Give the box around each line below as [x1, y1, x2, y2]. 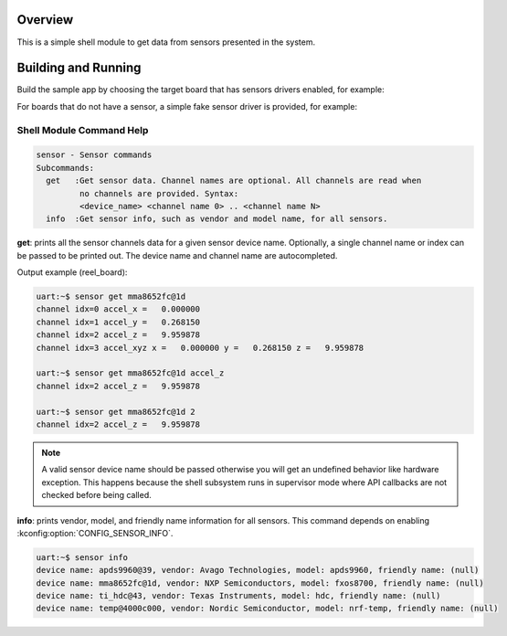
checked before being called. [41, 490, 152, 501]
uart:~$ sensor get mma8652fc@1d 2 [36, 407, 195, 417]
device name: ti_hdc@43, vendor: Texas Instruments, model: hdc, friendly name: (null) [36, 590, 441, 601]
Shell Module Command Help [16, 123, 149, 136]
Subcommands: [36, 163, 95, 173]
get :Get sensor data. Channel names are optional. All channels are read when [46, 175, 422, 186]
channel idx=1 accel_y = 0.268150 [36, 316, 201, 327]
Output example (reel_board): [16, 267, 128, 278]
